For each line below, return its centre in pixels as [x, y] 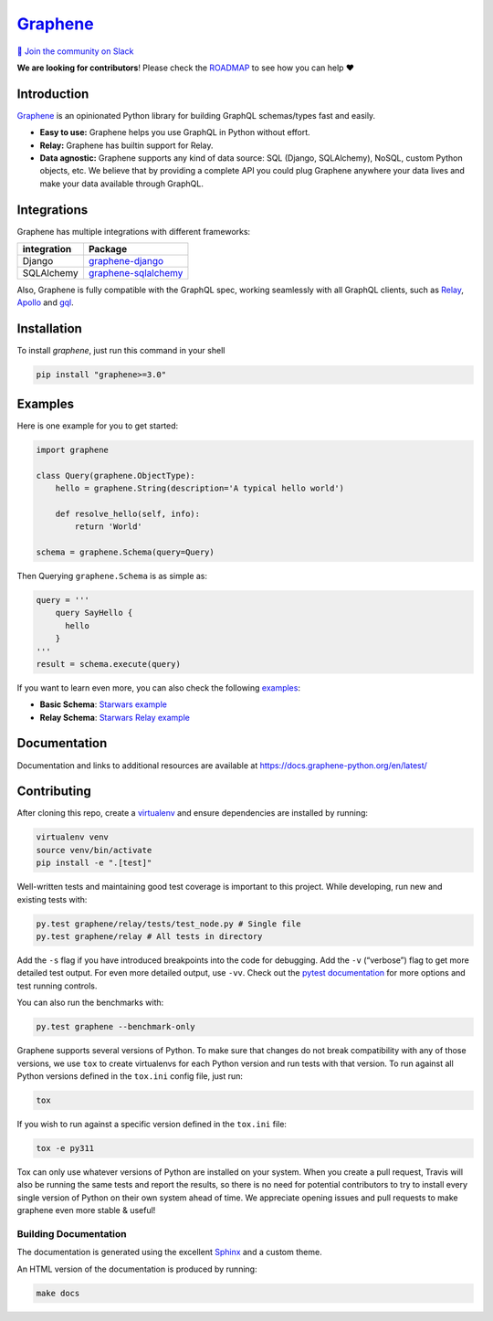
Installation [49, 329]
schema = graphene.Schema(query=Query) [125, 552]
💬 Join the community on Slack [75, 51]
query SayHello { [94, 613]
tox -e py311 [65, 1148]
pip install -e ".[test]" [94, 863]
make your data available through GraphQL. [122, 184]
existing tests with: [52, 899]
